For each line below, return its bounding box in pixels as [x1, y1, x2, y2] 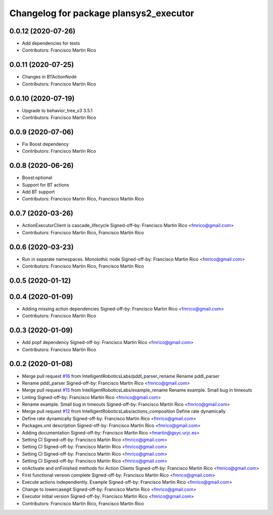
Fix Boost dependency [22, 141, 69, 147]
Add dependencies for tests [22, 40, 80, 47]
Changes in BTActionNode [22, 74, 77, 80]
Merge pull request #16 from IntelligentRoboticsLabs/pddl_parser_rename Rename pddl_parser [22, 373, 220, 379]
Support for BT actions [22, 182, 69, 188]
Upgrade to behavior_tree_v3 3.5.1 [22, 107, 93, 113]
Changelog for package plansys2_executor [9, 8, 195, 19]
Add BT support [22, 189, 55, 195]
